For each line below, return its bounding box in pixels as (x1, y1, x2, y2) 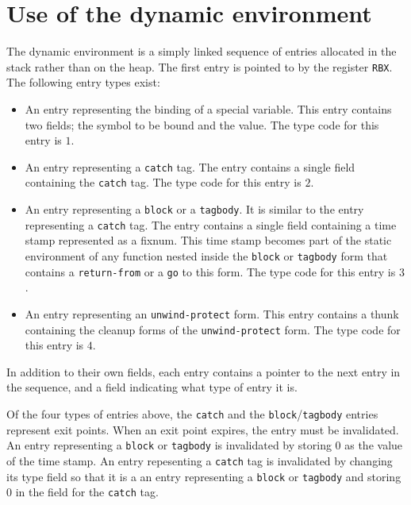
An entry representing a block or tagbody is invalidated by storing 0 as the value (6, 437, 403, 453)
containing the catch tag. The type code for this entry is (25, 174, 302, 191)
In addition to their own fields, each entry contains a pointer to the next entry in (6, 363, 401, 380)
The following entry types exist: (6, 74, 160, 91)
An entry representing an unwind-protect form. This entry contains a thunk (25, 305, 399, 322)
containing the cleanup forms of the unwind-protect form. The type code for (25, 321, 401, 337)
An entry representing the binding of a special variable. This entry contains (25, 100, 392, 117)
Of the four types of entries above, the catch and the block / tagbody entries (6, 405, 378, 422)
